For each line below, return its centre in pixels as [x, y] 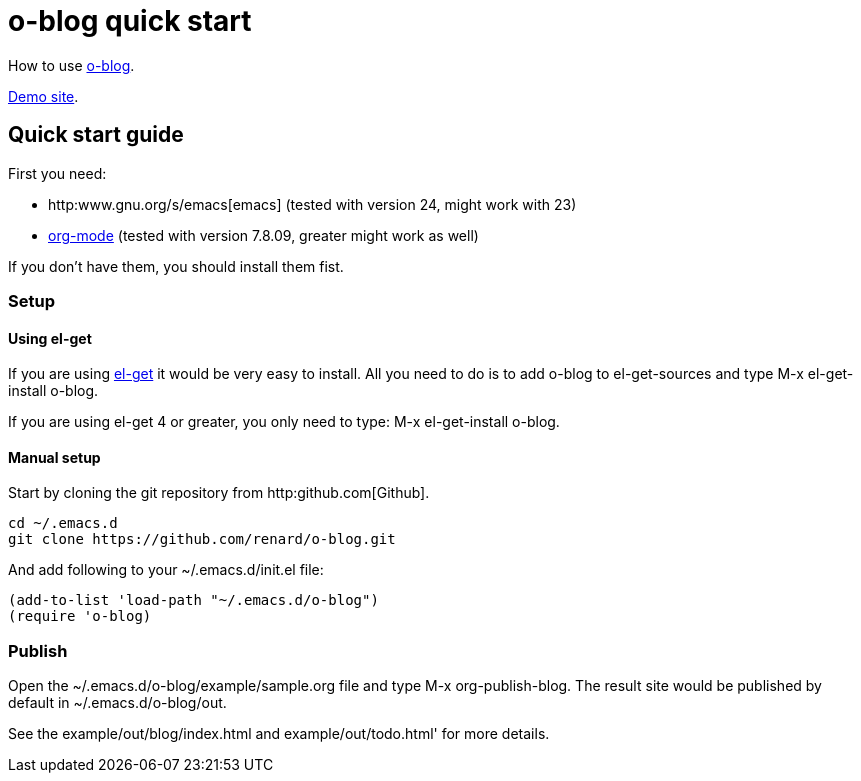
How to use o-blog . [71, 65]
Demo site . [43, 96]
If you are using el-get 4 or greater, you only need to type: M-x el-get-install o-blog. [284, 422]
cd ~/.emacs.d [63, 523]
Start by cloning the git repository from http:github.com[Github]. [219, 493]
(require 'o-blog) [80, 616]
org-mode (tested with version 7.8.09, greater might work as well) [263, 235]
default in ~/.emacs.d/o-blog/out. [117, 703]
